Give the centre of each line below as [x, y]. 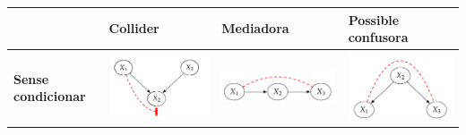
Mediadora [255, 28]
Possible [374, 19]
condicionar [50, 96]
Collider [134, 28]
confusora [378, 37]
